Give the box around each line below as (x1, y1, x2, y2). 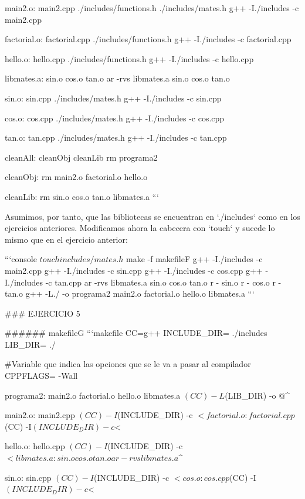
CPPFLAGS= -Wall (5, 369, 78, 382)
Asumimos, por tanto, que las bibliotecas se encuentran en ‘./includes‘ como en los (5, 210, 300, 222)
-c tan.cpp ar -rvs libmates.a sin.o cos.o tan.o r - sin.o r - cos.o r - (45, 276, 282, 288)
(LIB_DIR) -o (225, 389, 276, 401)
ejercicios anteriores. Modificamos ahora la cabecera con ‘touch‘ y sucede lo (5, 222, 275, 234)
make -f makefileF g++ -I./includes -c (126, 253, 263, 265)
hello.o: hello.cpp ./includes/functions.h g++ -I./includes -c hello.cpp (5, 52, 254, 65)
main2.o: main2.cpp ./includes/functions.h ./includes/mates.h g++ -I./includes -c (5, 2, 299, 13)
